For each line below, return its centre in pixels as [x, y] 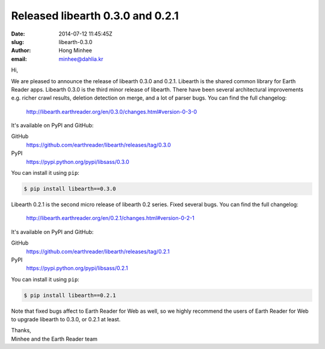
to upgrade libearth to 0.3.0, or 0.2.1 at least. [66, 319]
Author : [21, 51]
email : [19, 59]
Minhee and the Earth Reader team [54, 339]
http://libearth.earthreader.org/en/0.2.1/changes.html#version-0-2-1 [110, 218]
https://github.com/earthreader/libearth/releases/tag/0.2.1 [98, 251]
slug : [17, 42]
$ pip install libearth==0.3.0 [70, 189]
